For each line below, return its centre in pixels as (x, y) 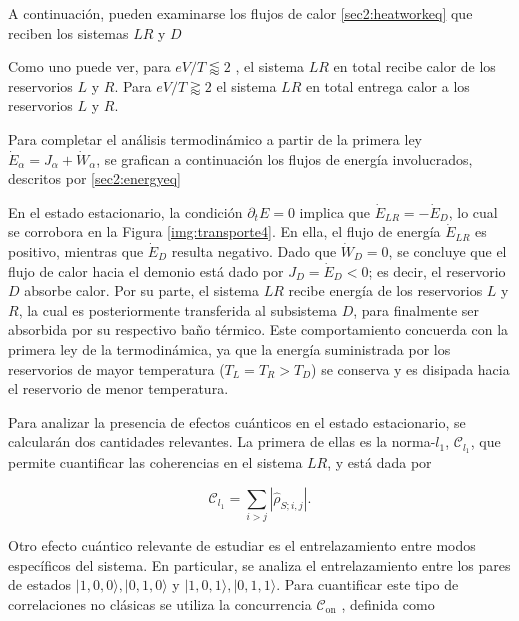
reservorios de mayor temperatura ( (116, 368)
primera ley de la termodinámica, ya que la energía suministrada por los (229, 348)
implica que (334, 211)
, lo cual (473, 211)
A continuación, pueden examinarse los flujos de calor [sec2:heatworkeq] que (240, 13)
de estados (40, 584)
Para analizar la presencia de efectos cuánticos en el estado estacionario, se (237, 421)
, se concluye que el (447, 250)
